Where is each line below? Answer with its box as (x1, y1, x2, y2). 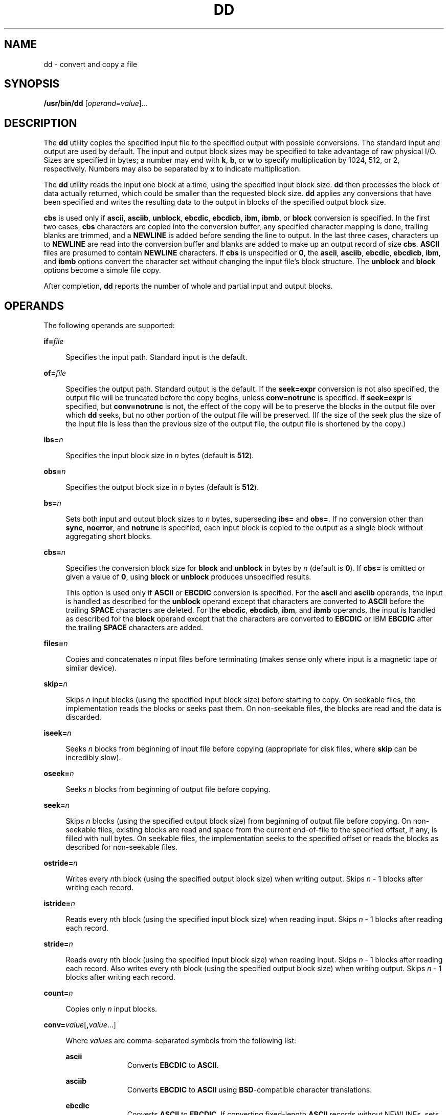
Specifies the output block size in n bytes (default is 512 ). (65, 483, 259, 492)
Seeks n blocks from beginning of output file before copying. (65, 785, 271, 794)
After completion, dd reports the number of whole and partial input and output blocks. (43, 282, 333, 291)
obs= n (43, 467, 66, 476)
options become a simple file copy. (43, 266, 161, 275)
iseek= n (43, 728, 72, 738)
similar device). (65, 663, 117, 673)
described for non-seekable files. (65, 843, 178, 852)
